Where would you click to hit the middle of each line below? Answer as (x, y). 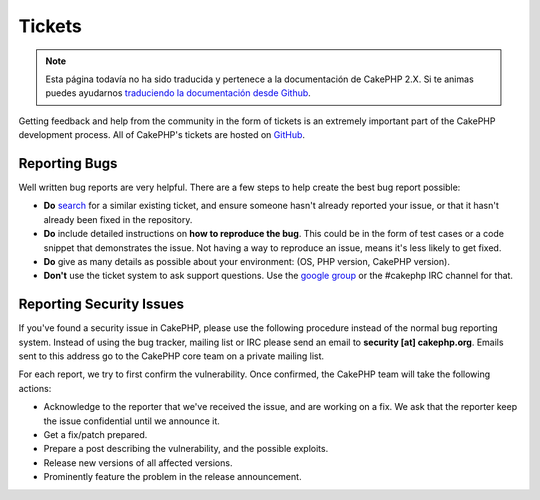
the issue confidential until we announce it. (131, 421)
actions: (35, 388)
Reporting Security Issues (101, 304)
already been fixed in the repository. (118, 219)
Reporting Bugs (68, 163)
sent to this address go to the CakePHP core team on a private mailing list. (171, 356)
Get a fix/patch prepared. (95, 434)
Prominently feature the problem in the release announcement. (172, 477)
